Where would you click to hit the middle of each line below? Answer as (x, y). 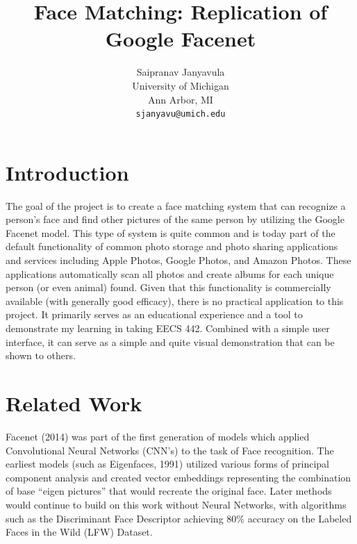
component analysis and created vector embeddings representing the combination (178, 477)
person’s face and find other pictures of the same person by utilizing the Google (175, 219)
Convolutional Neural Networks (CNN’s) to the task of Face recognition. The (170, 450)
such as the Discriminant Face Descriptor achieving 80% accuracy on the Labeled (179, 518)
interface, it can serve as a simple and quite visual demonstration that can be (170, 341)
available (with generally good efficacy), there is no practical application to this (175, 300)
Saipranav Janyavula (181, 72)
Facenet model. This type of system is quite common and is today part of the (171, 232)
